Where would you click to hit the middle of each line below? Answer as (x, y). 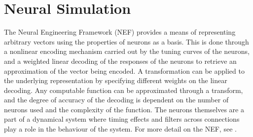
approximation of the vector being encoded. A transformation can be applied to (124, 70)
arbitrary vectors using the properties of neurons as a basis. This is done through (126, 41)
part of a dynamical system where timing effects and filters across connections (122, 119)
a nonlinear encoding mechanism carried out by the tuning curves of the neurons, (127, 51)
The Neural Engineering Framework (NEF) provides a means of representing (120, 32)
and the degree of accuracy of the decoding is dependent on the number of (116, 100)
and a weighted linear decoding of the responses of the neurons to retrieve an (120, 61)
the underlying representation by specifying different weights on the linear (116, 80)
